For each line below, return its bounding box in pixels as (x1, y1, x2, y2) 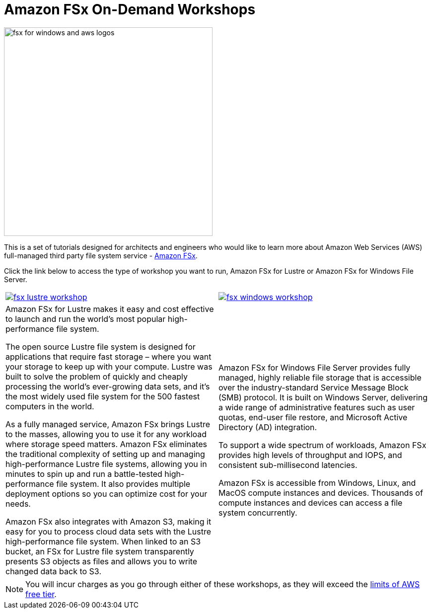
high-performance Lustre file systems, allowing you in (5, 459, 207, 469)
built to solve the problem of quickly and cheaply (5, 371, 188, 382)
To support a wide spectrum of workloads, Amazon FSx (218, 440, 427, 450)
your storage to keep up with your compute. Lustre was (5, 361, 213, 372)
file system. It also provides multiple (56, 478, 191, 489)
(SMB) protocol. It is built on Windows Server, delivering (218, 392, 428, 402)
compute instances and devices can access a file (218, 497, 403, 508)
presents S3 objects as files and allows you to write (5, 556, 198, 566)
